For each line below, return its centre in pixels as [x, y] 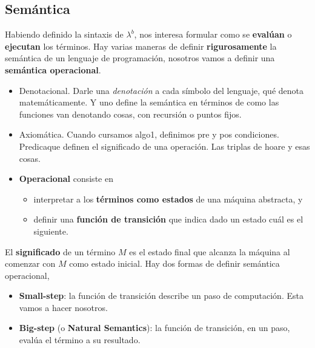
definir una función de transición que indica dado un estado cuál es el [168, 219]
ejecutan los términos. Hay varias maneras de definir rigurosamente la [141, 46]
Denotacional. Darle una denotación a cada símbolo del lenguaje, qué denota [161, 90]
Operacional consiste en [66, 179]
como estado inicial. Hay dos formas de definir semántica [174, 263]
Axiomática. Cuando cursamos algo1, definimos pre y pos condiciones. [149, 134]
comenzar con [30, 263]
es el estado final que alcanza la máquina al [210, 251]
